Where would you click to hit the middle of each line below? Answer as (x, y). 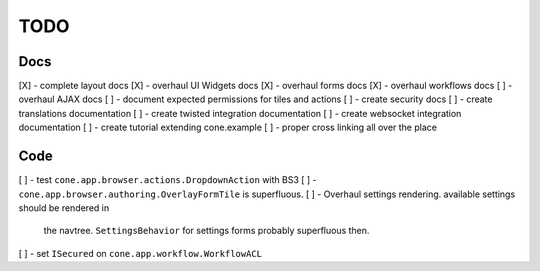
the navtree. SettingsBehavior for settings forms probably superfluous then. (206, 231)
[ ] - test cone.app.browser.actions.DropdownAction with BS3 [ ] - (167, 180)
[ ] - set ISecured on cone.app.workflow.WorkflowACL (140, 253)
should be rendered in (64, 207)
